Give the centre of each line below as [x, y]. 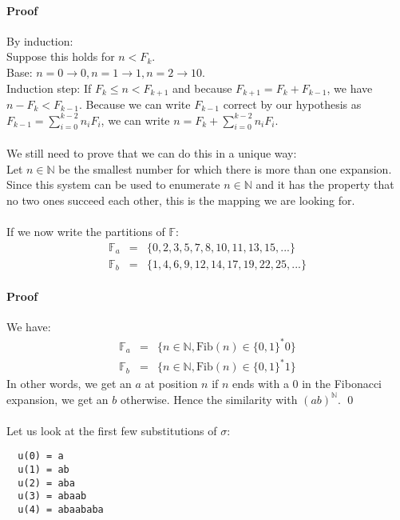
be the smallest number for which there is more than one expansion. [225, 168]
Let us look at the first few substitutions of [112, 430]
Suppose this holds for [61, 56]
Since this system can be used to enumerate [113, 184]
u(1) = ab [44, 470]
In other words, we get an [69, 384]
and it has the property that [325, 184]
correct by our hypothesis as [292, 104]
